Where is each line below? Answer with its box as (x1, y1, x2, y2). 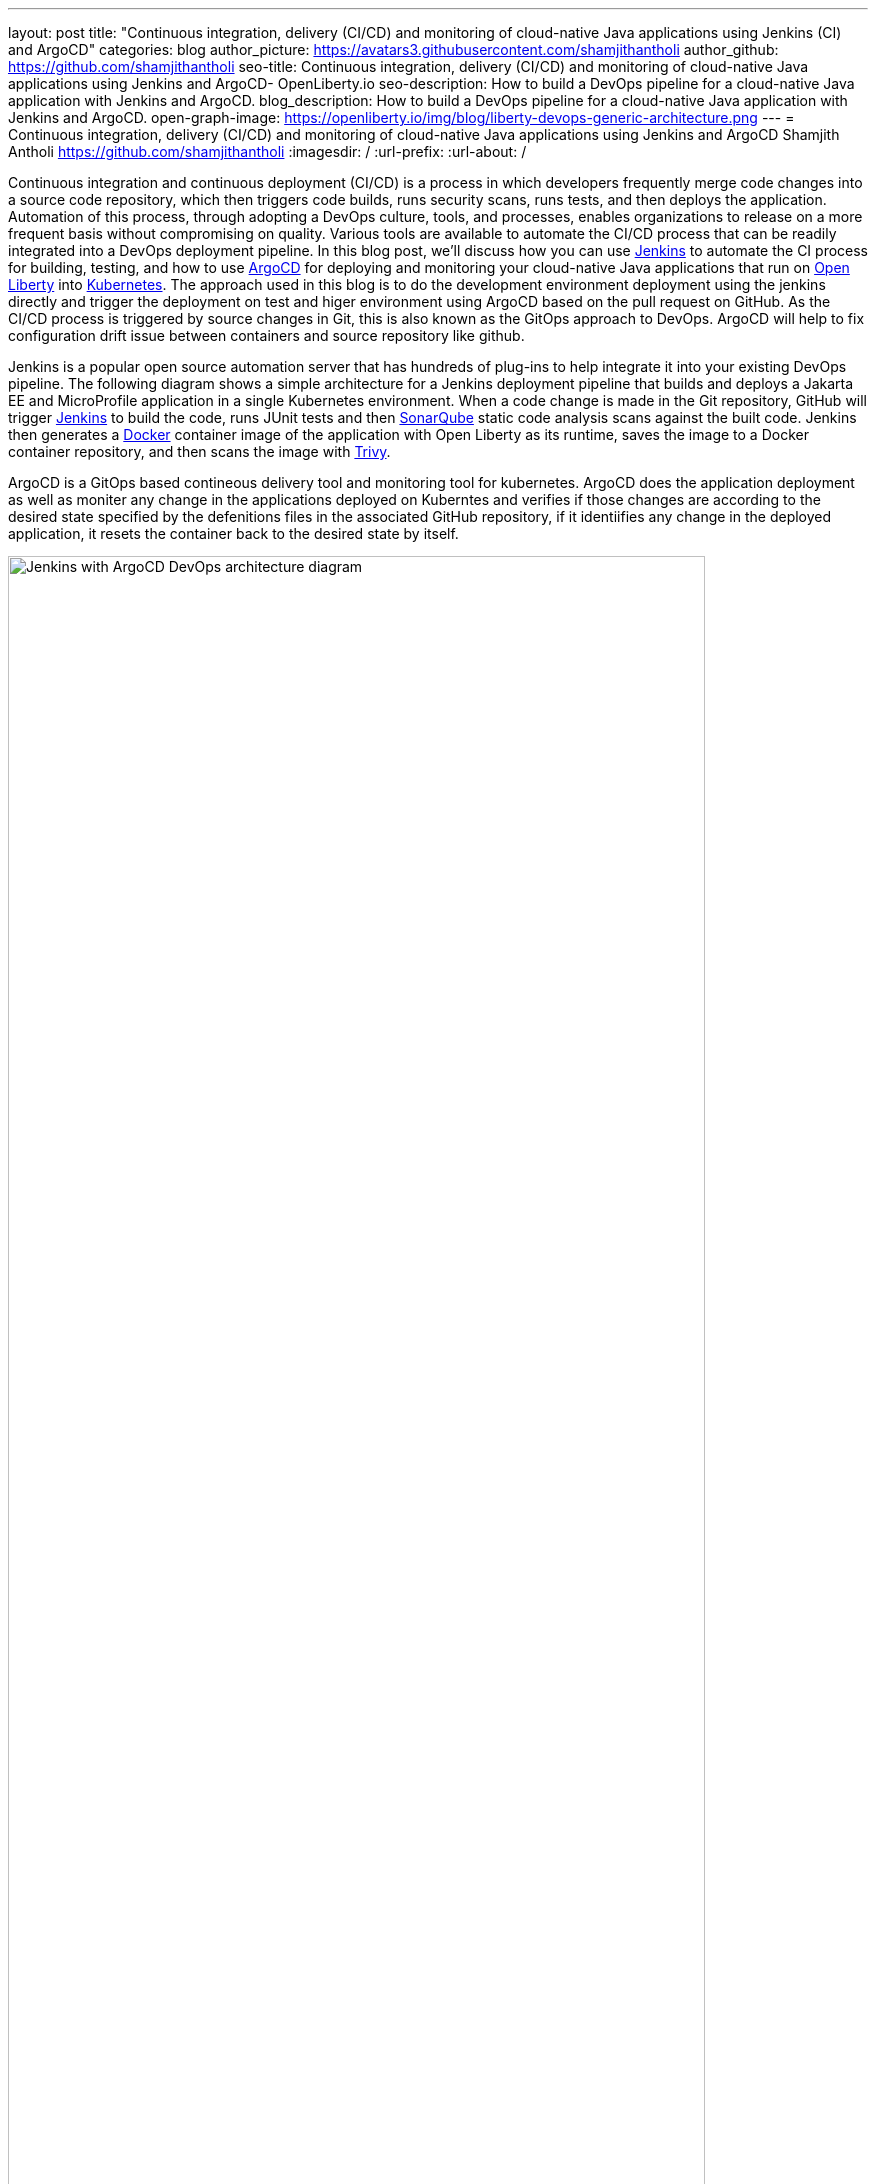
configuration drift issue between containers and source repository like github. (8, 327, 525, 344)
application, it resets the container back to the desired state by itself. (8, 525, 459, 542)
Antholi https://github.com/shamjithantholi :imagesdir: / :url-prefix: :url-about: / (8, 143, 527, 160)
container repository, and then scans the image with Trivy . (8, 443, 391, 460)
